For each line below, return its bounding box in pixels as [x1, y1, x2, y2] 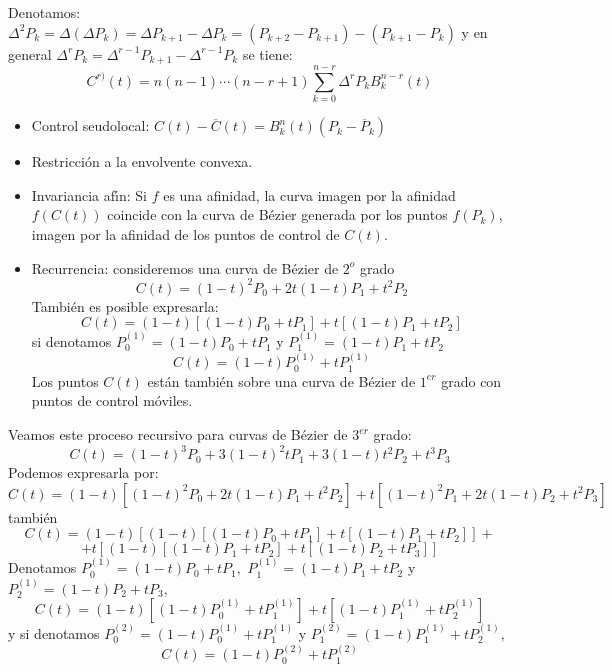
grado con [441, 370, 502, 391]
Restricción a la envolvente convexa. [31, 151, 253, 172]
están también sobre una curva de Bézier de [147, 370, 416, 391]
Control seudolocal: [31, 115, 150, 136]
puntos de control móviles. [31, 390, 193, 411]
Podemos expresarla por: [8, 462, 159, 483]
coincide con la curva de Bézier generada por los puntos [107, 204, 448, 225]
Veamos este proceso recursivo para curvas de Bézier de [8, 424, 348, 445]
